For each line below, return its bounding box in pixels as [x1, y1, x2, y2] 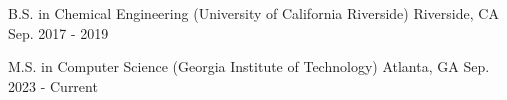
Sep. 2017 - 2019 [8, 22, 109, 43]
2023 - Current [8, 75, 98, 96]
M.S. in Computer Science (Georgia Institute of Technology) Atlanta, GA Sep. [8, 56, 490, 77]
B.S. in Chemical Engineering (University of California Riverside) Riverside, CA [8, 3, 499, 23]
